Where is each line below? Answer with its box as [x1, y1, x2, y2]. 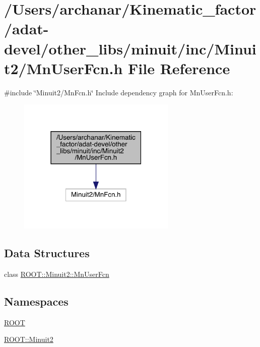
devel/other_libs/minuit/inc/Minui [4, 38, 256, 59]
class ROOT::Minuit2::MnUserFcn [4, 268, 109, 279]
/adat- [4, 18, 49, 39]
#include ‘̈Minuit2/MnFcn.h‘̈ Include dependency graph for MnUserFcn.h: [4, 87, 233, 97]
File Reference [128, 57, 230, 78]
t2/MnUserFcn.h [4, 57, 123, 78]
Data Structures [4, 245, 90, 260]
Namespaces [4, 293, 69, 309]
